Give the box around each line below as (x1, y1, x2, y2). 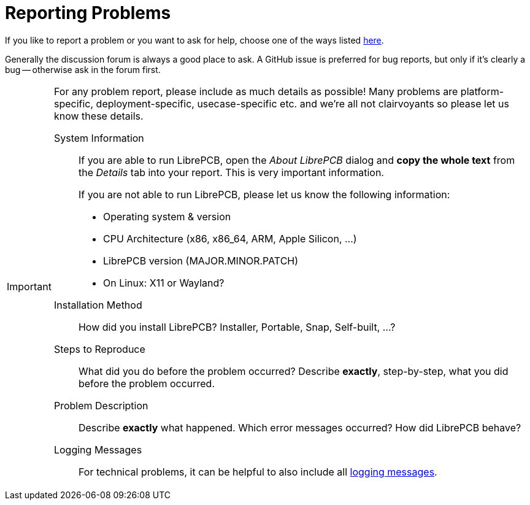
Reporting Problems (5, 2, 171, 23)
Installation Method (53, 298, 142, 311)
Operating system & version (102, 210, 231, 223)
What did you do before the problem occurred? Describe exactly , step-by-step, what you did (78, 364, 509, 377)
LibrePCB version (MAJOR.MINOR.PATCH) (102, 254, 299, 267)
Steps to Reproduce (53, 342, 145, 355)
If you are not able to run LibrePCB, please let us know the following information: (78, 188, 450, 201)
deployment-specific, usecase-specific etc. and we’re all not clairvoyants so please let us (96, 97, 509, 110)
